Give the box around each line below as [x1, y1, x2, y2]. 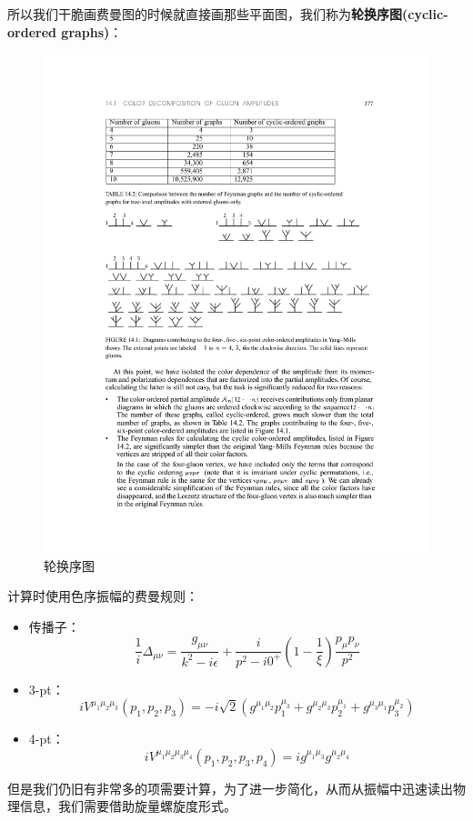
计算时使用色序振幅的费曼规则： [7, 586, 198, 606]
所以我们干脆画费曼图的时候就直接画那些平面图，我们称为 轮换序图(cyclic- [7, 5, 448, 23]
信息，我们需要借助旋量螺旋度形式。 [19, 796, 236, 816]
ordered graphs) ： [7, 22, 123, 41]
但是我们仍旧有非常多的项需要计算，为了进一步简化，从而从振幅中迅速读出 [7, 778, 453, 797]
